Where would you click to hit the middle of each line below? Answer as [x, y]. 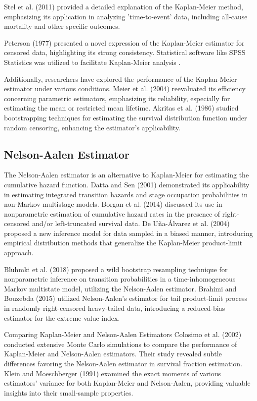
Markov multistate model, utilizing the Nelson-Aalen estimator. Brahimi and [120, 288]
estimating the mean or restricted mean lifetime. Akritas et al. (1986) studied [121, 108]
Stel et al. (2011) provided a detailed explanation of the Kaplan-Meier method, [124, 6]
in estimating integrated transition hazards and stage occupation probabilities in [126, 194]
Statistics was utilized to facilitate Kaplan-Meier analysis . [92, 62]
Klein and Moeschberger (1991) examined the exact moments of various [112, 373]
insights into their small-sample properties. [69, 392]
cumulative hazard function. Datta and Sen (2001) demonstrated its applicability [127, 184]
